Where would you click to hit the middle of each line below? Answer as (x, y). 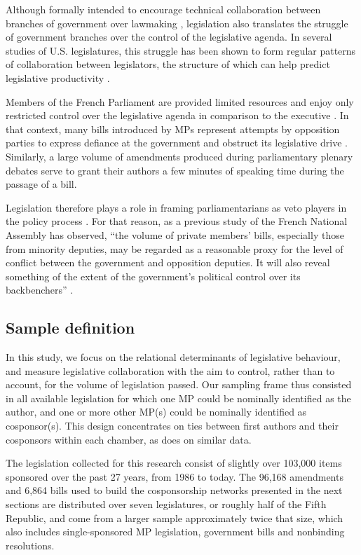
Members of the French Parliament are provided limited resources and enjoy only (180, 101)
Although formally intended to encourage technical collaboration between (163, 9)
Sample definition (70, 328)
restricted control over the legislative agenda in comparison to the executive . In (177, 115)
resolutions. (30, 545)
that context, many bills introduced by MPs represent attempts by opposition (173, 129)
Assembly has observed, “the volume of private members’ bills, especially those (175, 234)
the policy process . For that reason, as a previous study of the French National (177, 221)
